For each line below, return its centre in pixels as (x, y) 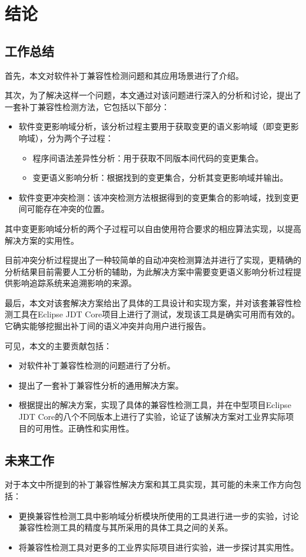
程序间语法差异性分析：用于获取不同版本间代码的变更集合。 (148, 158)
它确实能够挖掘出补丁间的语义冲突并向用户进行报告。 (108, 326)
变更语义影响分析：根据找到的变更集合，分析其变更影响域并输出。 (160, 178)
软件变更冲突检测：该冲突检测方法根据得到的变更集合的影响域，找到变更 (159, 197)
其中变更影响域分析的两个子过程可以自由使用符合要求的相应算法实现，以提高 (153, 228)
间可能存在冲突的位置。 (64, 209)
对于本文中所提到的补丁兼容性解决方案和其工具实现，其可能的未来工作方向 (149, 484)
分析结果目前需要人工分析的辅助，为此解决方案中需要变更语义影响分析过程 (149, 271)
